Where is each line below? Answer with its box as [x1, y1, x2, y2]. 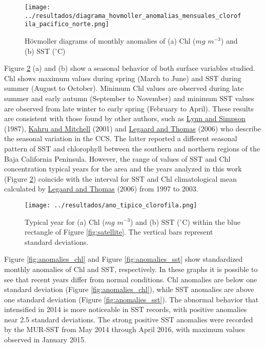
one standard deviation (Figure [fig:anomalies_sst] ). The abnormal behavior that [4, 294, 259, 304]
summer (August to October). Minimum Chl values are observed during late [4, 83, 244, 93]
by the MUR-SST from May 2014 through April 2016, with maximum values [4, 324, 245, 335]
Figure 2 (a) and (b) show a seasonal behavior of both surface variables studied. [4, 63, 255, 73]
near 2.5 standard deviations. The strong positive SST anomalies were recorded [4, 314, 253, 324]
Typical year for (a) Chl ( [25, 216, 105, 227]
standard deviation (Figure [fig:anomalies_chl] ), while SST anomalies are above [4, 284, 254, 295]
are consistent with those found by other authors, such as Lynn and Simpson [4, 113, 246, 124]
